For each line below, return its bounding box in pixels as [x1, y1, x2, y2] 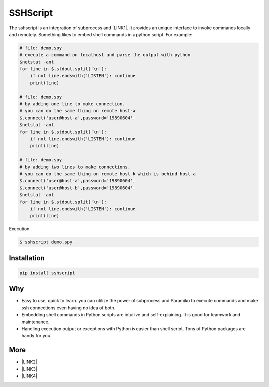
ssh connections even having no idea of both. [21, 305, 116, 311]
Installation [9, 254, 45, 262]
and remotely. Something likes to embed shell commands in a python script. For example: [9, 31, 193, 37]
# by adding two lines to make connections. [19, 164, 131, 170]
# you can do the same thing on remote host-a [19, 108, 135, 114]
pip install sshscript [19, 270, 75, 276]
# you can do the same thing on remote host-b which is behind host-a [19, 171, 196, 177]
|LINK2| [21, 359, 37, 365]
